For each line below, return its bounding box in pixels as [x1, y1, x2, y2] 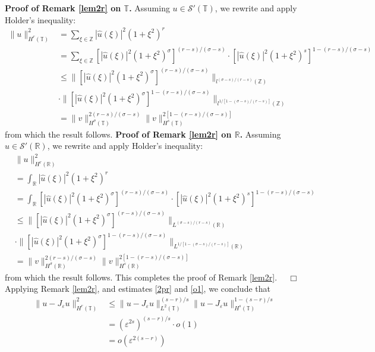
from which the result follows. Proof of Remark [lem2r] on [5, 127, 232, 140]
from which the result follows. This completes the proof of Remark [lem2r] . [5, 270, 278, 283]
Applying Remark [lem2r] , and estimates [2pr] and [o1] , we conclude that [5, 282, 270, 295]
